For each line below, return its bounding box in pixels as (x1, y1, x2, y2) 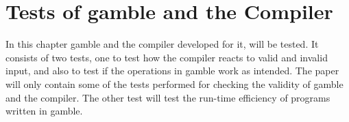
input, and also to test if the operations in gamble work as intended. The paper (5, 63, 339, 78)
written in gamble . (5, 104, 83, 118)
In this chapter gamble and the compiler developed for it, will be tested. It (5, 37, 319, 51)
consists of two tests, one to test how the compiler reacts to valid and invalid (5, 50, 328, 64)
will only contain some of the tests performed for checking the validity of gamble (5, 76, 344, 91)
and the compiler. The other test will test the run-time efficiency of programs (5, 90, 330, 104)
